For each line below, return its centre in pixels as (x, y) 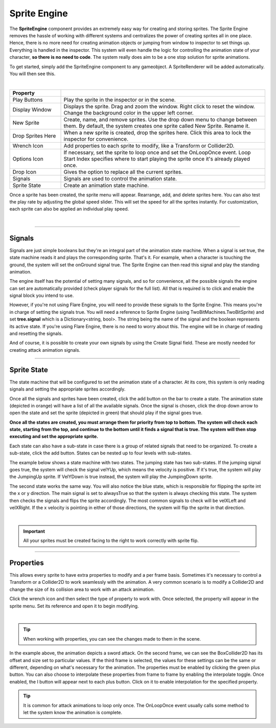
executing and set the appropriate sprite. (54, 437)
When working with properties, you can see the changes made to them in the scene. (112, 639)
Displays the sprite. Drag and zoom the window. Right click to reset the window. (159, 106)
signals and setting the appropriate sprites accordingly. (67, 389)
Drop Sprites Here (34, 135)
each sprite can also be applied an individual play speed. (69, 209)
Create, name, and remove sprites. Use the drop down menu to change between (160, 119)
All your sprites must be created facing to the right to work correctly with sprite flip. (111, 541)
